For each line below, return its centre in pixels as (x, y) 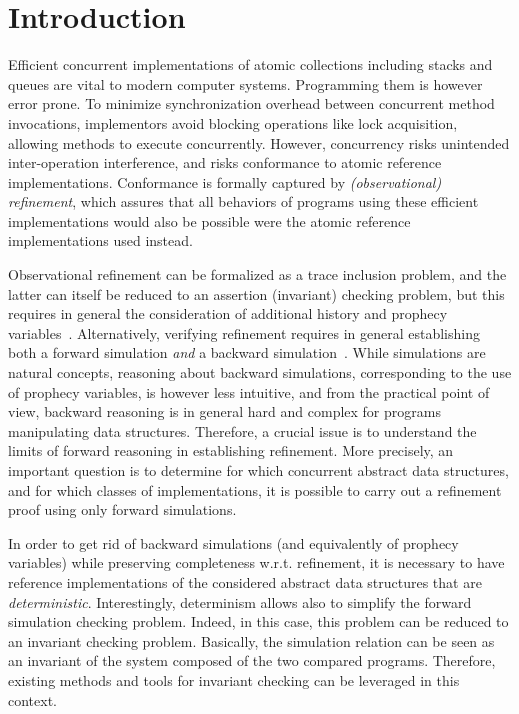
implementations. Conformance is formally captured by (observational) (225, 181)
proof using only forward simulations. (122, 509)
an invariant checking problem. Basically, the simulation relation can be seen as (251, 640)
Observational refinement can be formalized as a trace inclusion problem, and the (257, 274)
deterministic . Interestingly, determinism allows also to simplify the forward (240, 601)
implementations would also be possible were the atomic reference (209, 220)
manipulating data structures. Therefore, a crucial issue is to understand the (242, 430)
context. (32, 699)
